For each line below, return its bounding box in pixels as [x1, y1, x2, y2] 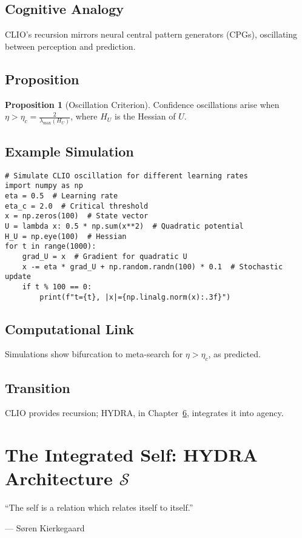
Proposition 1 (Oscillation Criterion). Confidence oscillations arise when [5, 98, 280, 110]
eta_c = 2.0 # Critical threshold [5, 201, 149, 210]
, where [70, 110, 98, 123]
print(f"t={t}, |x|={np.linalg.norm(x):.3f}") [39, 292, 231, 301]
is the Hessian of [115, 110, 176, 123]
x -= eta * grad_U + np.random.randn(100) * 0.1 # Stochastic [22, 262, 283, 271]
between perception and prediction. [5, 39, 136, 52]
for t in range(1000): [5, 242, 96, 251]
